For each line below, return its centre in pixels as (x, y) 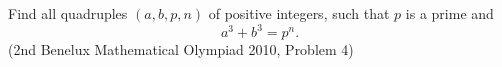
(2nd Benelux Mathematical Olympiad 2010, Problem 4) (181, 49)
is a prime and (449, 13)
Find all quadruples (68, 13)
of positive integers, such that (299, 13)
